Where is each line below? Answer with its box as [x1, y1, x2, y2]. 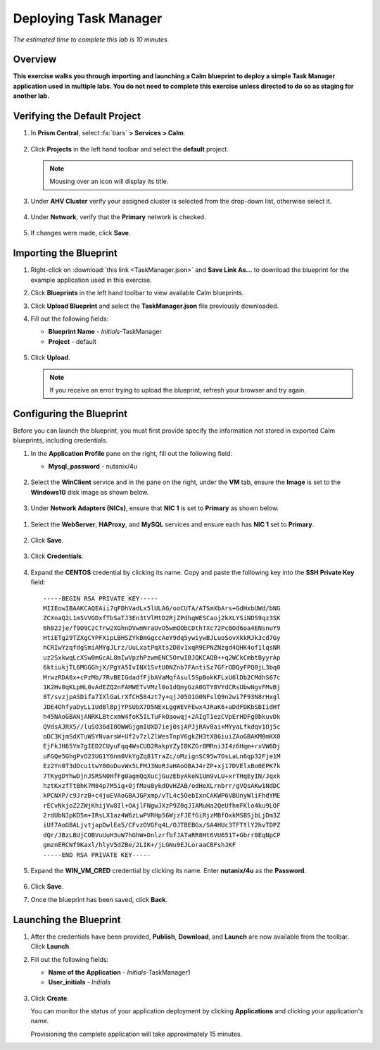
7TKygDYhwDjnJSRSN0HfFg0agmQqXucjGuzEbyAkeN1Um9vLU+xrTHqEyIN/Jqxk [43, 772, 281, 780]
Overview [13, 54, 57, 66]
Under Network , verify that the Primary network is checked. [30, 213, 207, 221]
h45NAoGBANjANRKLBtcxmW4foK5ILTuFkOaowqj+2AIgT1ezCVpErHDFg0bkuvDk [43, 712, 281, 721]
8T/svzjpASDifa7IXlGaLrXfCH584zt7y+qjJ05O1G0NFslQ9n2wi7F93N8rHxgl [43, 693, 281, 701]
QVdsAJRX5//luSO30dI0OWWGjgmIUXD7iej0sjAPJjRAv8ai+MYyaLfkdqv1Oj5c [43, 722, 281, 731]
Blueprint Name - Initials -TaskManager [48, 328, 162, 336]
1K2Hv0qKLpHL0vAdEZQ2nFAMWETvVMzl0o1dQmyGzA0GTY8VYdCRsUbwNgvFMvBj [43, 684, 281, 691]
